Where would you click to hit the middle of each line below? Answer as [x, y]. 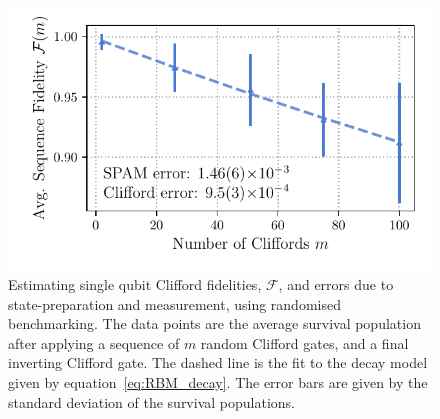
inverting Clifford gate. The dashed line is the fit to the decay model [218, 362]
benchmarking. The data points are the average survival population [214, 323]
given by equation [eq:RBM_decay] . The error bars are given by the [218, 381]
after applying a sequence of [94, 342]
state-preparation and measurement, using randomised [174, 303]
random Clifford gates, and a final [304, 342]
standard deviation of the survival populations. [151, 401]
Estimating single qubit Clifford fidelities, [135, 284]
